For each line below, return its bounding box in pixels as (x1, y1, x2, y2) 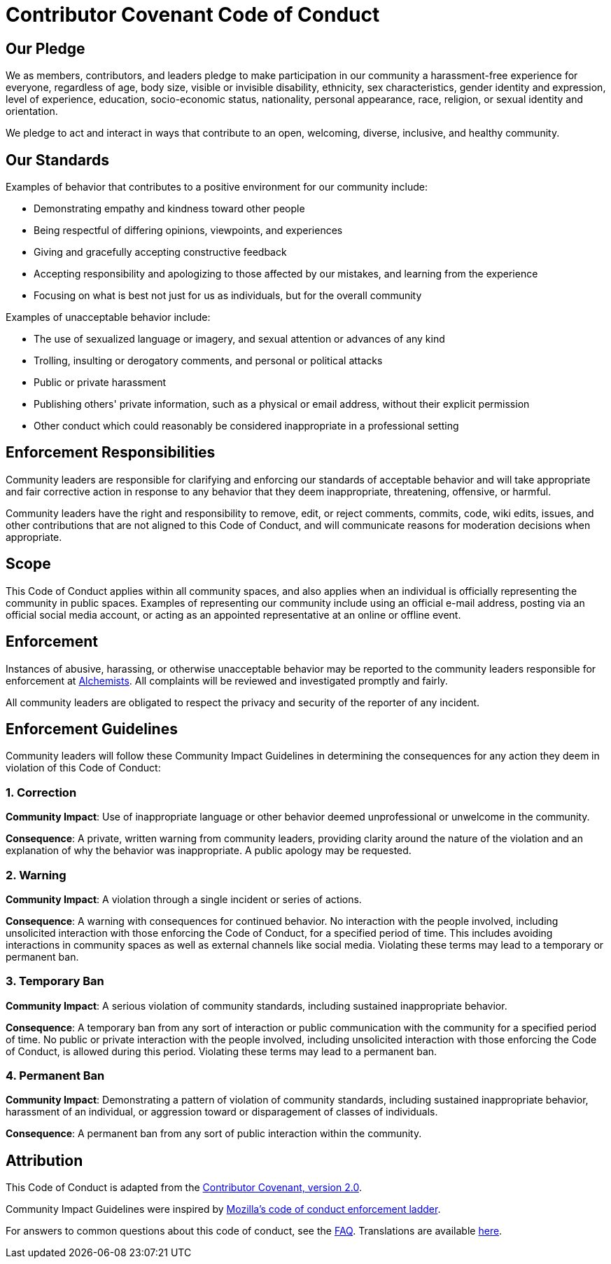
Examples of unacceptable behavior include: (6, 311, 211, 324)
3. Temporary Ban (6, 974, 104, 989)
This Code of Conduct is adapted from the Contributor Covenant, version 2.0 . (6, 1181, 362, 1194)
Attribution (6, 1151, 83, 1169)
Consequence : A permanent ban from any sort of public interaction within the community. (6, 1127, 422, 1140)
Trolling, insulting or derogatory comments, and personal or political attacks (34, 355, 383, 367)
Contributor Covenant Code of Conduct (6, 3, 380, 27)
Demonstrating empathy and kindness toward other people (34, 202, 305, 215)
